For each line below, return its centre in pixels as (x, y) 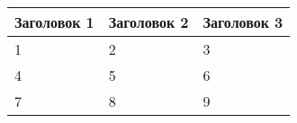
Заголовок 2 (148, 22)
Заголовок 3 (243, 22)
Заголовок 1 (54, 22)
